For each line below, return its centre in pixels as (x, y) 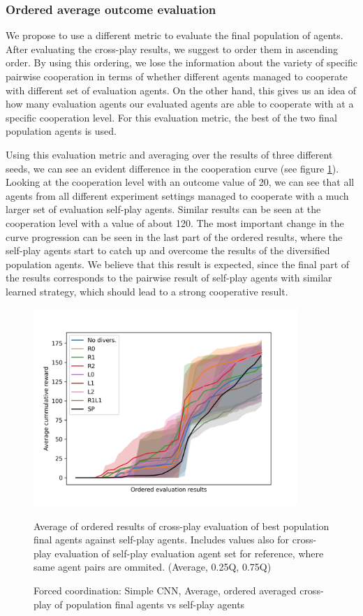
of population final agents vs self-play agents (150, 604)
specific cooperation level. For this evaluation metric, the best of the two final (171, 117)
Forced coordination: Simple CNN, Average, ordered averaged (165, 590)
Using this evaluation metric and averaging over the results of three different (169, 154)
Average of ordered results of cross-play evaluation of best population (181, 526)
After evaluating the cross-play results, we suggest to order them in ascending (172, 49)
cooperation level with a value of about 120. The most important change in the (175, 222)
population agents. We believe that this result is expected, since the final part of (178, 264)
